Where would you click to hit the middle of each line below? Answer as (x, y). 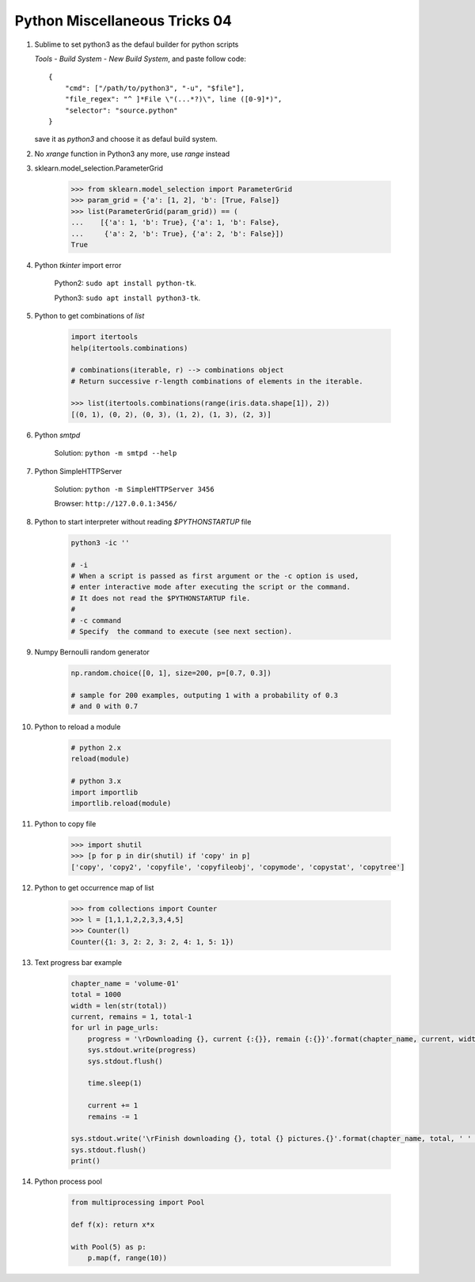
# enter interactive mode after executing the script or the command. (211, 587)
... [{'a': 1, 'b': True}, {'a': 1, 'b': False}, (175, 223)
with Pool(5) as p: (108, 1247)
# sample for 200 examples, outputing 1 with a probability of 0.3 (205, 695)
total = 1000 (96, 995)
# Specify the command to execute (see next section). (182, 631)
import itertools (104, 337)
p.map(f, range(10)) (127, 1258)
